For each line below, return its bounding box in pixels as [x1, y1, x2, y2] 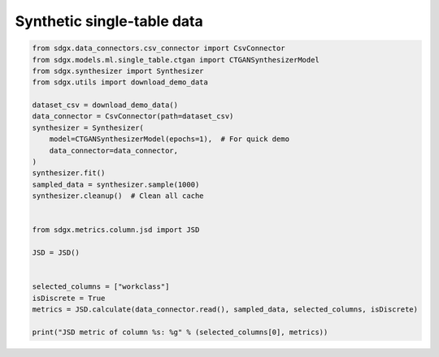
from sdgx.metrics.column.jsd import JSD [32, 226, 200, 234]
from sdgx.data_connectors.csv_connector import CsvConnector [32, 44, 285, 53]
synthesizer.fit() [32, 169, 106, 178]
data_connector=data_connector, [49, 146, 179, 155]
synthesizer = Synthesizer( [32, 123, 144, 132]
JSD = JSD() [32, 248, 80, 257]
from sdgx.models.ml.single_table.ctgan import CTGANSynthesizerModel [32, 55, 320, 64]
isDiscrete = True [32, 293, 106, 303]
